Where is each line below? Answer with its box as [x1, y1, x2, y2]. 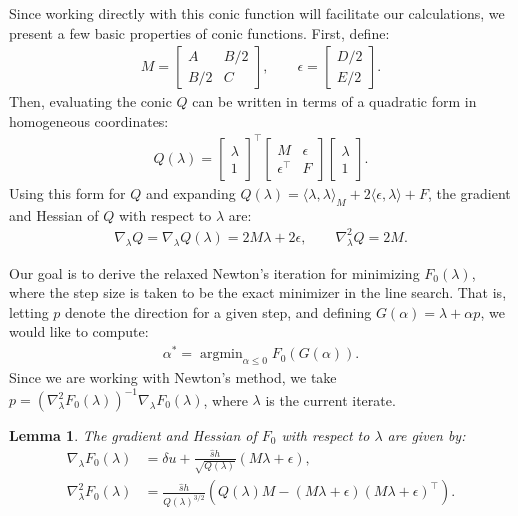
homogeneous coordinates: [9, 110, 169, 131]
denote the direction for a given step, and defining [65, 301, 372, 322]
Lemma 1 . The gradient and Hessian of [9, 425, 257, 446]
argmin [199, 347, 243, 362]
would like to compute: [9, 321, 149, 342]
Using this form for [9, 182, 126, 203]
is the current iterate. [265, 389, 396, 410]
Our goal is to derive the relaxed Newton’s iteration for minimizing [9, 262, 420, 283]
